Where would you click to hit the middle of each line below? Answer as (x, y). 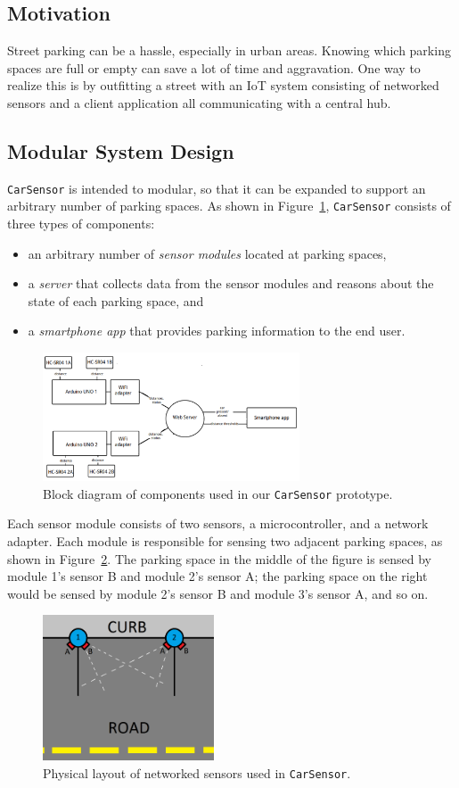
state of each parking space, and (116, 300)
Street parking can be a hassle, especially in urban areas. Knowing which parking (229, 50)
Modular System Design (121, 150)
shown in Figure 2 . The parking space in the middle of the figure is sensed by (219, 558)
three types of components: (81, 224)
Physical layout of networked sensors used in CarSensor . (197, 772)
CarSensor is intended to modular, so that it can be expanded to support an (217, 188)
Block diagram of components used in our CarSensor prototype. (218, 493)
